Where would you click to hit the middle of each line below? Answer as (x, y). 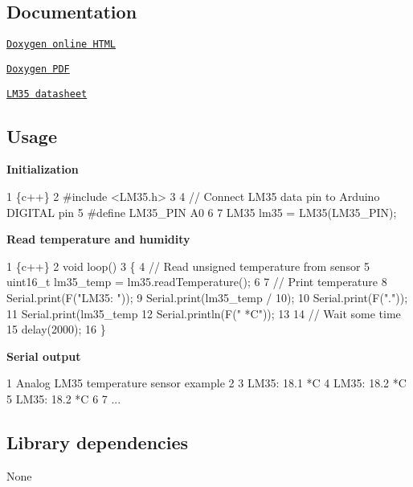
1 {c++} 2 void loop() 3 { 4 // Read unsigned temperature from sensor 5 (188, 266)
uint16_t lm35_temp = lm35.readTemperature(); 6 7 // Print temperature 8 (197, 282)
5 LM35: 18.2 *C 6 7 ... (64, 398)
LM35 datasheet (47, 94)
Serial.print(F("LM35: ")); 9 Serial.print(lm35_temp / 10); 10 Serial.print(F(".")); (207, 297)
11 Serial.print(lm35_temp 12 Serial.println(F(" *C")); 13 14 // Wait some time (204, 313)
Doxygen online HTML (61, 45)
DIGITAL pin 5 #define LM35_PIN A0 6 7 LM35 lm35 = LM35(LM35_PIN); (202, 212)
